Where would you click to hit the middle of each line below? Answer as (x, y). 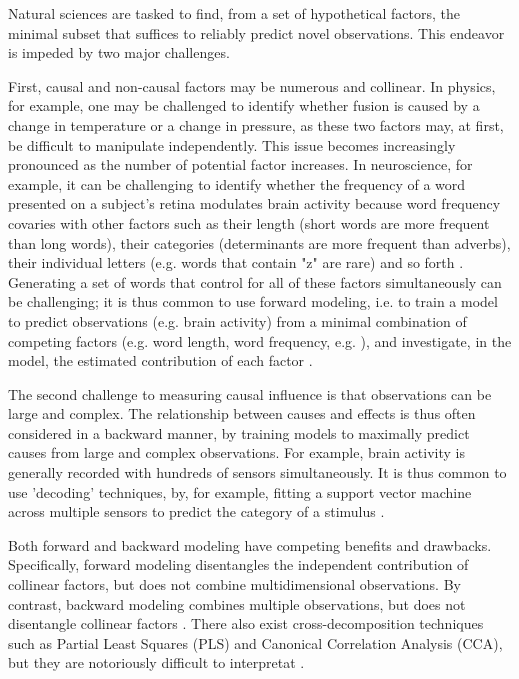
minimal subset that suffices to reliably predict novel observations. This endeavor (256, 32)
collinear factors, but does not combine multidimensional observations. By (234, 584)
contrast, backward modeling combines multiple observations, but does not (237, 603)
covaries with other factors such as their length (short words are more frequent (249, 222)
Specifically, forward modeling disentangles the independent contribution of (238, 564)
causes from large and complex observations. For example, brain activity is (236, 452)
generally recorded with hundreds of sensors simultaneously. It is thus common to (257, 472)
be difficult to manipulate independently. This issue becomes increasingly (232, 144)
